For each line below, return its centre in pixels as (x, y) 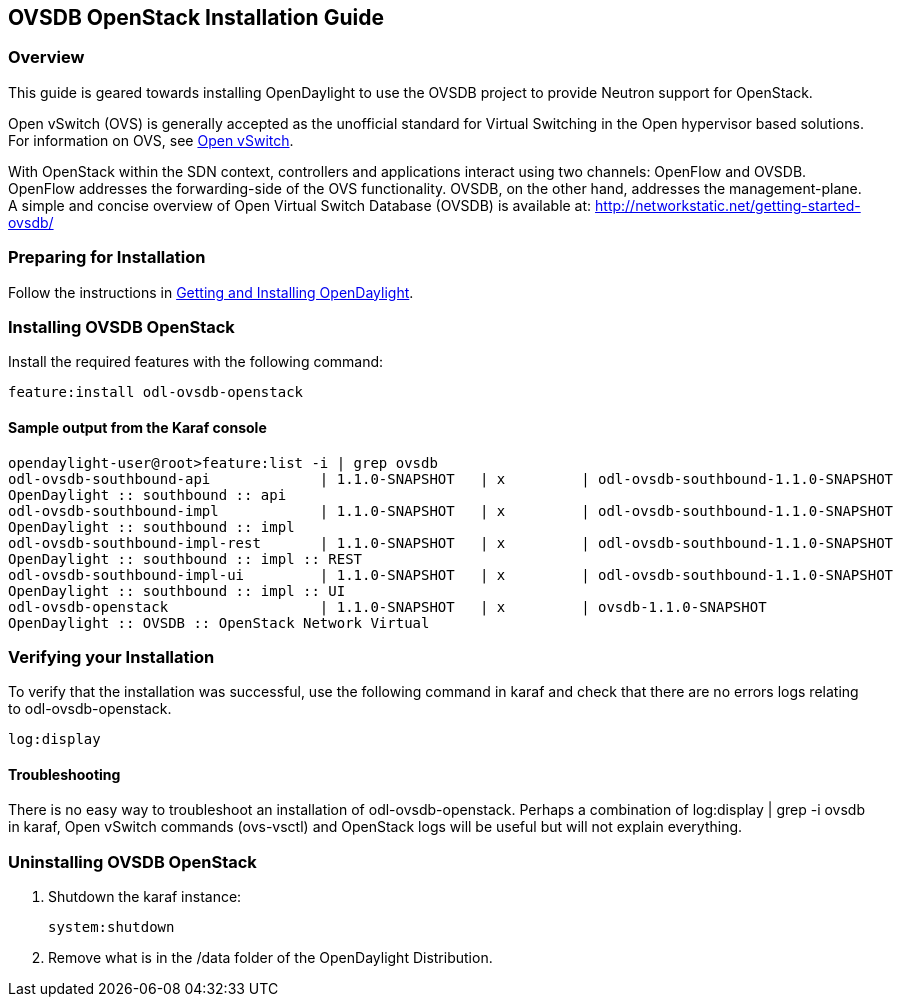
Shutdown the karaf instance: (145, 897)
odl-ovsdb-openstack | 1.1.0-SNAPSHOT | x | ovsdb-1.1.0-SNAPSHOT (387, 606)
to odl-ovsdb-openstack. (90, 709)
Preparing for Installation (107, 257)
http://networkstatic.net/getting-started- (728, 205)
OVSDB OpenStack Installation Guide (196, 17)
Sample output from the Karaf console (137, 427)
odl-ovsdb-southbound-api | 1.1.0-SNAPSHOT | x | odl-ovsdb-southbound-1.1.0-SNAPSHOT (451, 478)
